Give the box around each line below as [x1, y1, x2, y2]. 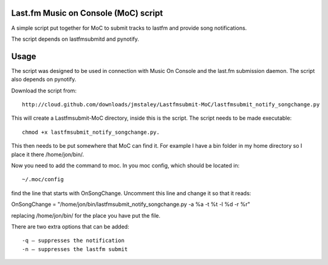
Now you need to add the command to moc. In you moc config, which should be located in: [11, 162, 240, 169]
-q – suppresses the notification [22, 237, 125, 244]
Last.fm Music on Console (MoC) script [11, 8, 163, 18]
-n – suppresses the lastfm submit [22, 246, 128, 252]
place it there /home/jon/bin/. [11, 151, 84, 158]
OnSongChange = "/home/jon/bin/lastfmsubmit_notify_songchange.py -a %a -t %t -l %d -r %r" [11, 201, 250, 208]
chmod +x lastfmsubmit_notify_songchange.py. [22, 128, 160, 136]
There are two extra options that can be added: [11, 222, 130, 230]
